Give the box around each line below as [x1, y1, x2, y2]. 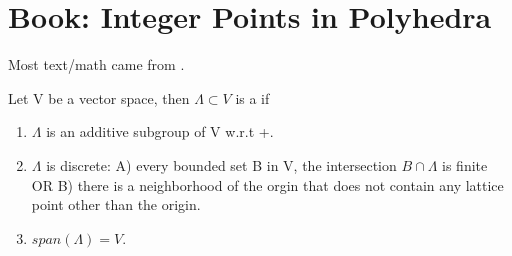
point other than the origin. [31, 194, 201, 215]
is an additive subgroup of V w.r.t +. [46, 121, 274, 142]
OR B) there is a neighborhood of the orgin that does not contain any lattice [31, 174, 504, 195]
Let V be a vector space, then [8, 87, 190, 108]
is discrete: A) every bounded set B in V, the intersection [46, 154, 397, 175]
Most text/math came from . [8, 54, 185, 75]
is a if [235, 87, 270, 108]
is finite [442, 154, 488, 175]
